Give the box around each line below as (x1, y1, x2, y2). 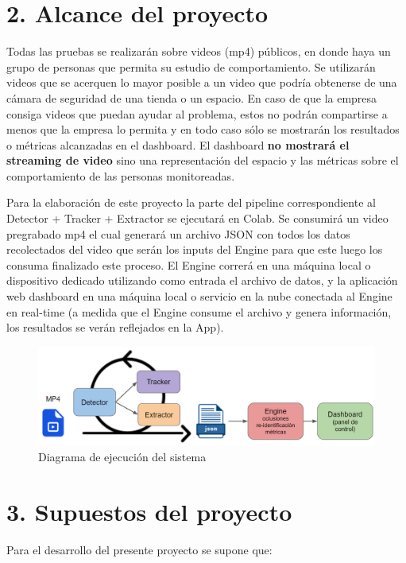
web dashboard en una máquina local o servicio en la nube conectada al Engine (6, 288, 392, 305)
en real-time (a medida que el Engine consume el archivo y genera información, (6, 303, 392, 320)
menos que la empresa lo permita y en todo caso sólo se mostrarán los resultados (6, 121, 400, 138)
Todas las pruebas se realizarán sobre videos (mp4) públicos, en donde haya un (6, 43, 391, 60)
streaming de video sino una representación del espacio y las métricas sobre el (6, 152, 399, 169)
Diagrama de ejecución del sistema (38, 448, 207, 465)
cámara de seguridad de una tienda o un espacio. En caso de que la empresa (6, 89, 377, 106)
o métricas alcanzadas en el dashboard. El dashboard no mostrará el (6, 136, 350, 153)
